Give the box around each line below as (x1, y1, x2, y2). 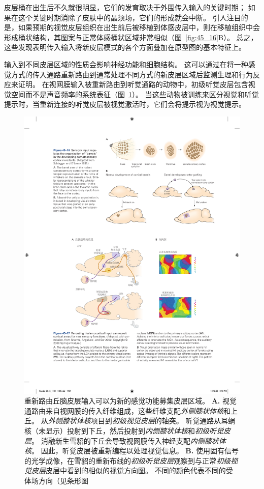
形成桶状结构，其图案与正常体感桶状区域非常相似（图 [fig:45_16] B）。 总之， (4, 32, 258, 42)
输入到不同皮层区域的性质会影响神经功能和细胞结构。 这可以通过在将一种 (4, 59, 248, 69)
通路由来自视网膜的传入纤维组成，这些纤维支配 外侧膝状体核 (24, 405, 223, 416)
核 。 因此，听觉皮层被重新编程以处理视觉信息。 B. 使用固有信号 (24, 445, 239, 456)
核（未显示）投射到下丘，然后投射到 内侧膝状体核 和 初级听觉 (24, 425, 223, 436)
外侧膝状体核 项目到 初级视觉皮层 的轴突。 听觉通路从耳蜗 (48, 415, 236, 426)
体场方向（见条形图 (24, 475, 88, 486)
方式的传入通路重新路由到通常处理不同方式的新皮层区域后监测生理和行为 (11, 69, 253, 79)
